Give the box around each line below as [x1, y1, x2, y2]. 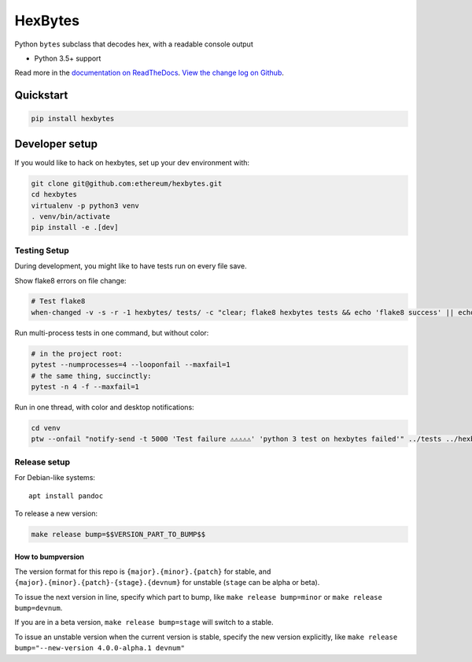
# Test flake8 [31, 297, 86, 306]
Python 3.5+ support [34, 54, 101, 63]
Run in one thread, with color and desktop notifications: [14, 402, 194, 412]
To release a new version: [14, 509, 98, 518]
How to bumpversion [14, 552, 84, 562]
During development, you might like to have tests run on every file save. [14, 261, 247, 271]
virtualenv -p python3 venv [31, 201, 139, 210]
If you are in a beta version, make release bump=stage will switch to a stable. [14, 618, 275, 627]
